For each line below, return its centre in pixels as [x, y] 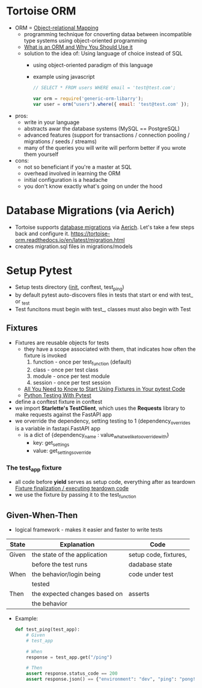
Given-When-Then [42, 515]
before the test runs [60, 564]
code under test [151, 574]
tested [41, 584]
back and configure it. [42, 234]
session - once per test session [72, 382]
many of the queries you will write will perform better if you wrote [105, 147]
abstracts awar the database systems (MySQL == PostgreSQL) [102, 128]
